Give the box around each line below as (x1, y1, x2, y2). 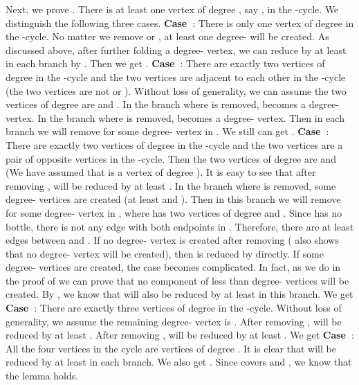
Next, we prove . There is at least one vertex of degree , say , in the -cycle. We (6, 2, 339, 16)
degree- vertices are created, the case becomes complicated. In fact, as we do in (6, 260, 341, 274)
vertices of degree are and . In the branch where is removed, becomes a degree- (6, 97, 340, 111)
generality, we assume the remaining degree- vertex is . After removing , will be (6, 314, 342, 328)
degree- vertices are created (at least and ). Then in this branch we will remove (6, 192, 341, 206)
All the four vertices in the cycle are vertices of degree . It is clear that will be (6, 341, 336, 355)
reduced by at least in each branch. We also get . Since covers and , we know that (6, 355, 352, 369)
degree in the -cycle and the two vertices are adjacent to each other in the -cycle (6, 69, 346, 84)
